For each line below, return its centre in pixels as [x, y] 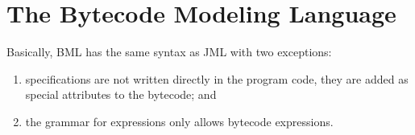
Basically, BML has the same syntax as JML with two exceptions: [169, 52]
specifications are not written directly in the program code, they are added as [217, 78]
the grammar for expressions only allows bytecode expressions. [179, 121]
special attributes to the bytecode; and [121, 94]
